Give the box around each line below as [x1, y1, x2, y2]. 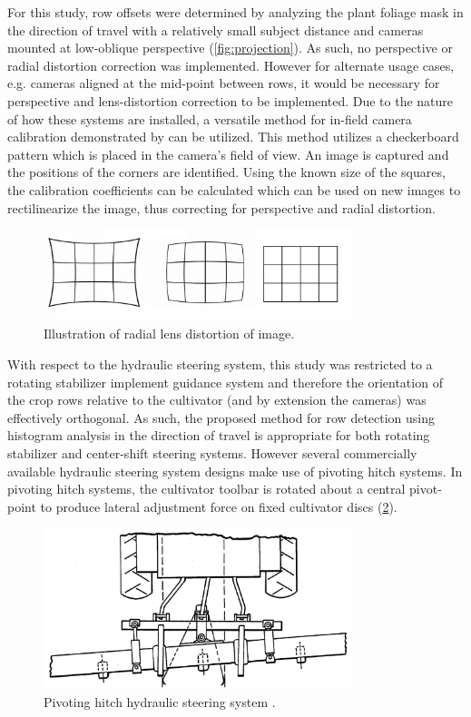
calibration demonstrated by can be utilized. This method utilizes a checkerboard [7, 127, 459, 146]
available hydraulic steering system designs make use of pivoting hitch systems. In [7, 461, 463, 480]
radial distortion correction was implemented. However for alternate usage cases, [7, 55, 455, 74]
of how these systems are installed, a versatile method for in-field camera [7, 109, 412, 128]
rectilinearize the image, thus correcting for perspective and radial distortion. [7, 198, 436, 217]
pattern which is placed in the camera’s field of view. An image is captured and [7, 144, 449, 163]
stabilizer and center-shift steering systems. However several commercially [7, 443, 417, 462]
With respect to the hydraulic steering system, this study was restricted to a [7, 355, 433, 373]
